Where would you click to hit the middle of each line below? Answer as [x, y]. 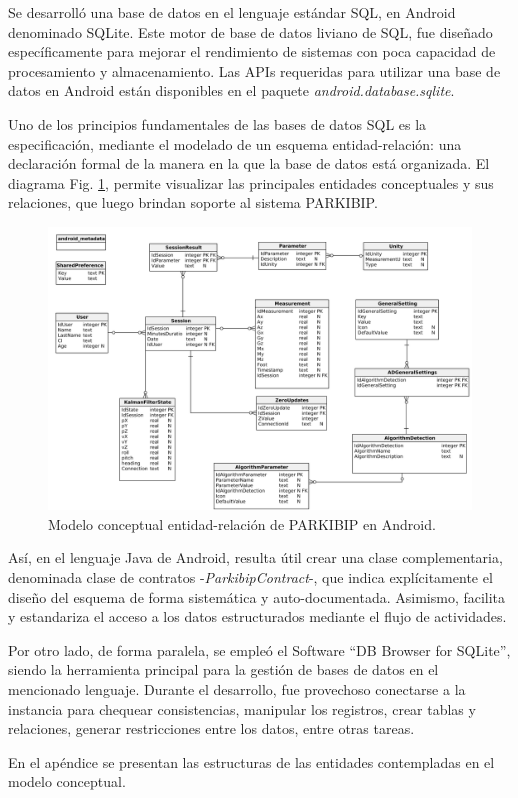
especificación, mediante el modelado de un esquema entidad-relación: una [235, 143]
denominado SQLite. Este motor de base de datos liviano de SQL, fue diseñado [250, 31]
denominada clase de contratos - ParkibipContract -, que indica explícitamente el [250, 576]
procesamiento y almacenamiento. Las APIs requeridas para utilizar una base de [254, 70]
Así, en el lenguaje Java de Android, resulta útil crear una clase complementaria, [255, 557]
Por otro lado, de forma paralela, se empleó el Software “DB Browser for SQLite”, [259, 649]
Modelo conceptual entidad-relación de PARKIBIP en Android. [242, 523]
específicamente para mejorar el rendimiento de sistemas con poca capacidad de [252, 51]
